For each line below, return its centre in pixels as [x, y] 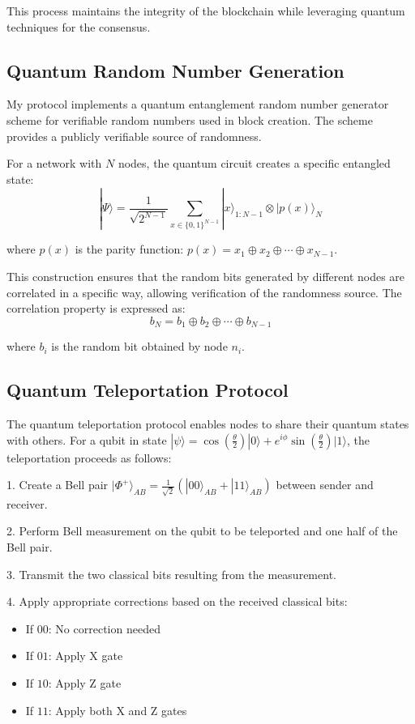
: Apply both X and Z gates [118, 710]
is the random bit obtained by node [139, 346]
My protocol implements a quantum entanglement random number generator [198, 104]
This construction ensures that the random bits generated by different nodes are [206, 276]
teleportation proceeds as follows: [89, 457]
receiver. [27, 503]
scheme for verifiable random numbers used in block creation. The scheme [190, 119]
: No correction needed [104, 628]
